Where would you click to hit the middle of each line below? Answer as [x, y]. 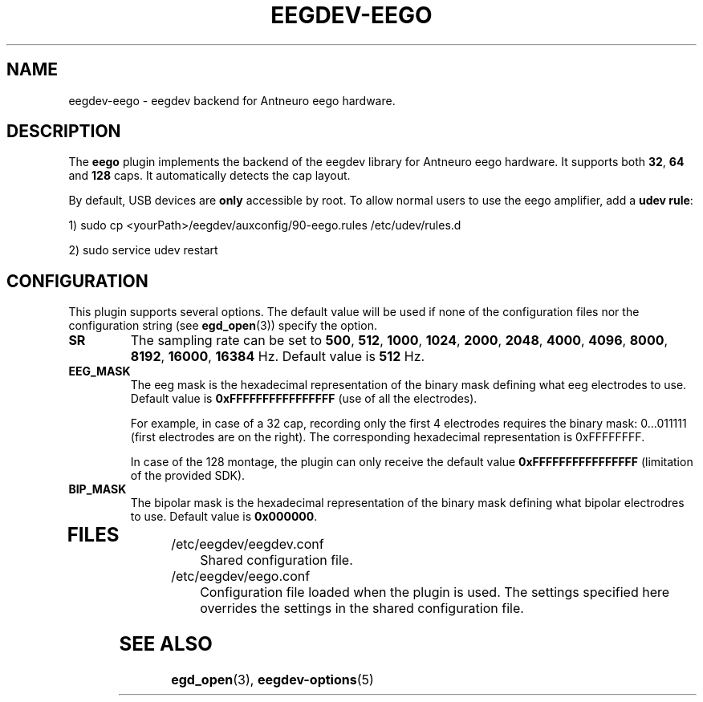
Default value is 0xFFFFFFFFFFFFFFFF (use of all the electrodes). [304, 399]
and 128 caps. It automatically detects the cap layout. [209, 176]
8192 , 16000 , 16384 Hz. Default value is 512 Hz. [278, 357]
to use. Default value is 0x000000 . [224, 517]
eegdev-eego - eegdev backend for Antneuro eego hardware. [232, 100]
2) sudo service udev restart [143, 250]
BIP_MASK [98, 489]
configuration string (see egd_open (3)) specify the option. [223, 326]
